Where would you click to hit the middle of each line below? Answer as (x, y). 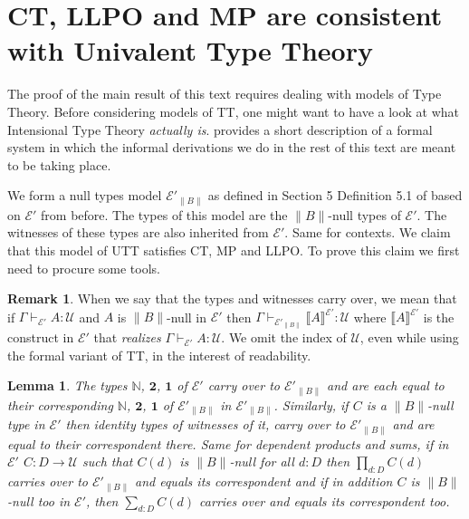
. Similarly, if (311, 404)
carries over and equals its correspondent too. (325, 500)
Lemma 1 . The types (67, 385)
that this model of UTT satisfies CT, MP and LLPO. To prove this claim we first (234, 250)
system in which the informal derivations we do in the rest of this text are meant (232, 147)
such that (107, 461)
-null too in (39, 500)
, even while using (409, 337)
